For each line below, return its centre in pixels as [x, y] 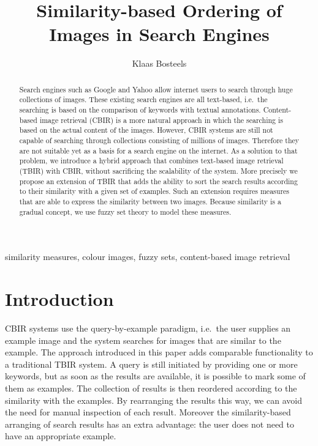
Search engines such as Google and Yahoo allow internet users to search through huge [156, 89]
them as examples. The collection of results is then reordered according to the [151, 388]
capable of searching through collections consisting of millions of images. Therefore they [159, 140]
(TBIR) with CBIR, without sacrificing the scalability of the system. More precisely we [158, 170]
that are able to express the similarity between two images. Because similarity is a [150, 201]
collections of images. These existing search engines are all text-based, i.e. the [143, 99]
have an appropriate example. [61, 436]
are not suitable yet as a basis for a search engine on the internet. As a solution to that [158, 150]
